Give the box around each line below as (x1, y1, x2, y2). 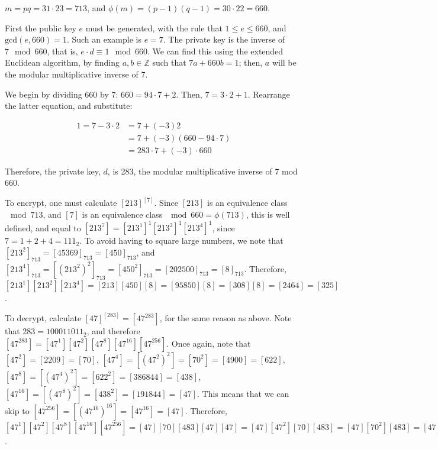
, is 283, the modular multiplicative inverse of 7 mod (107, 164, 298, 177)
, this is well (246, 208, 290, 221)
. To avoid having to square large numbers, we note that (79, 234, 284, 247)
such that (152, 56, 186, 69)
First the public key (5, 21, 76, 34)
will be (272, 56, 297, 69)
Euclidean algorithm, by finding (5, 56, 120, 69)
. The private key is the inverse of (163, 33, 285, 46)
